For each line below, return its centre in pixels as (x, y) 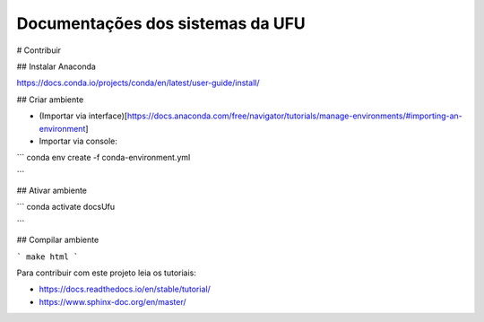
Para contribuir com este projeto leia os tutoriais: (107, 273)
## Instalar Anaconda (56, 66)
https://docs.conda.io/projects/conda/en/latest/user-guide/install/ (138, 83)
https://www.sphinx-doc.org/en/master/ (113, 301)
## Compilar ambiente (58, 240)
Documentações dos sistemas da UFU (161, 23)
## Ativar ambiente (52, 191)
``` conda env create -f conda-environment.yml (104, 158)
